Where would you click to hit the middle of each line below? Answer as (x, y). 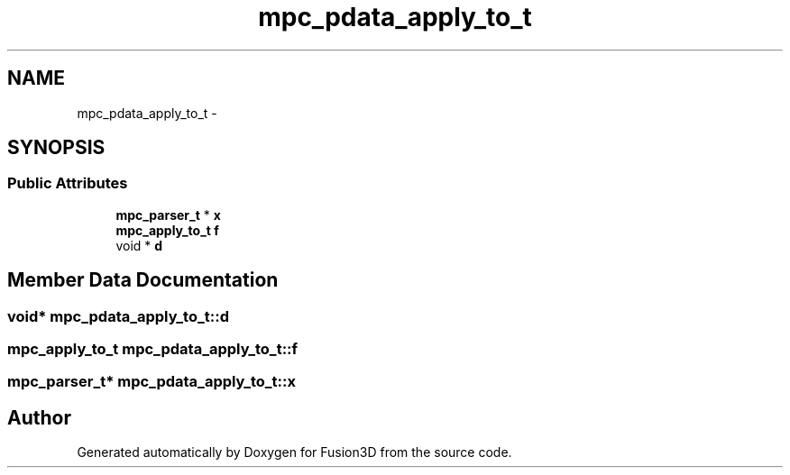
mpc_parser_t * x (168, 215)
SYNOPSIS (56, 148)
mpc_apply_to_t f (167, 230)
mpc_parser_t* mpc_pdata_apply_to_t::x (152, 382)
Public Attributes (68, 183)
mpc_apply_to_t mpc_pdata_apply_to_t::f (153, 349)
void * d (139, 245)
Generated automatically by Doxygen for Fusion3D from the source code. (294, 452)
